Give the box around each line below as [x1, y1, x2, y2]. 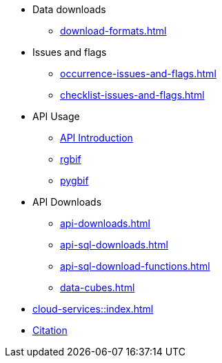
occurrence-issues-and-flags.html [60, 68, 216, 79]
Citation [32, 324, 68, 336]
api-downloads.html [60, 217, 150, 229]
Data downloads [32, 3, 106, 15]
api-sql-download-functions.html [60, 260, 210, 272]
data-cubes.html [60, 282, 135, 293]
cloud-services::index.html [32, 303, 154, 315]
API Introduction [60, 132, 133, 144]
